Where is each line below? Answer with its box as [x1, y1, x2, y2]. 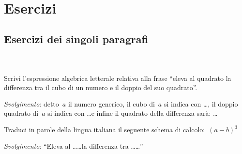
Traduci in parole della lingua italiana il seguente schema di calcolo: [4, 124, 205, 135]
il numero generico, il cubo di [68, 98, 155, 108]
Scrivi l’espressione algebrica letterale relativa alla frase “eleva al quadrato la [4, 73, 231, 83]
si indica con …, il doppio [164, 98, 238, 108]
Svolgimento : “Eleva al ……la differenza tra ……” [4, 140, 143, 151]
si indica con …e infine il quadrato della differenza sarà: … [47, 108, 218, 118]
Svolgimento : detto [4, 98, 59, 108]
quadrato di [4, 108, 39, 118]
